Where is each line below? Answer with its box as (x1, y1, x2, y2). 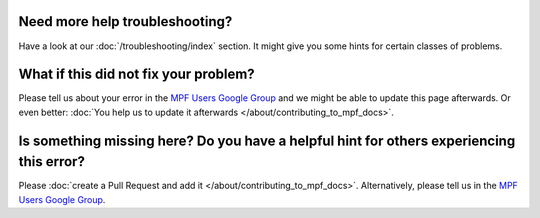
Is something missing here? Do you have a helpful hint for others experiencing (18, 132, 516, 149)
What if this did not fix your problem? (18, 66, 255, 83)
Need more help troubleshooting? (18, 13, 233, 30)
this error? (18, 153, 85, 170)
